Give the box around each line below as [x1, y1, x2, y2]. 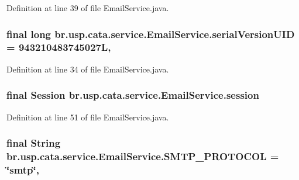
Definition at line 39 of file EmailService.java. [6, 2, 169, 13]
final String [6, 136, 61, 150]
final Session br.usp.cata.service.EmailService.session [6, 88, 259, 102]
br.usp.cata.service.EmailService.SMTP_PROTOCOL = [6, 148, 279, 163]
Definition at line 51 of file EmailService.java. [6, 110, 169, 123]
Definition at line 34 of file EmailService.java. [6, 63, 169, 75]
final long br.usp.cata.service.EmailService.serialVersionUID [6, 26, 295, 41]
